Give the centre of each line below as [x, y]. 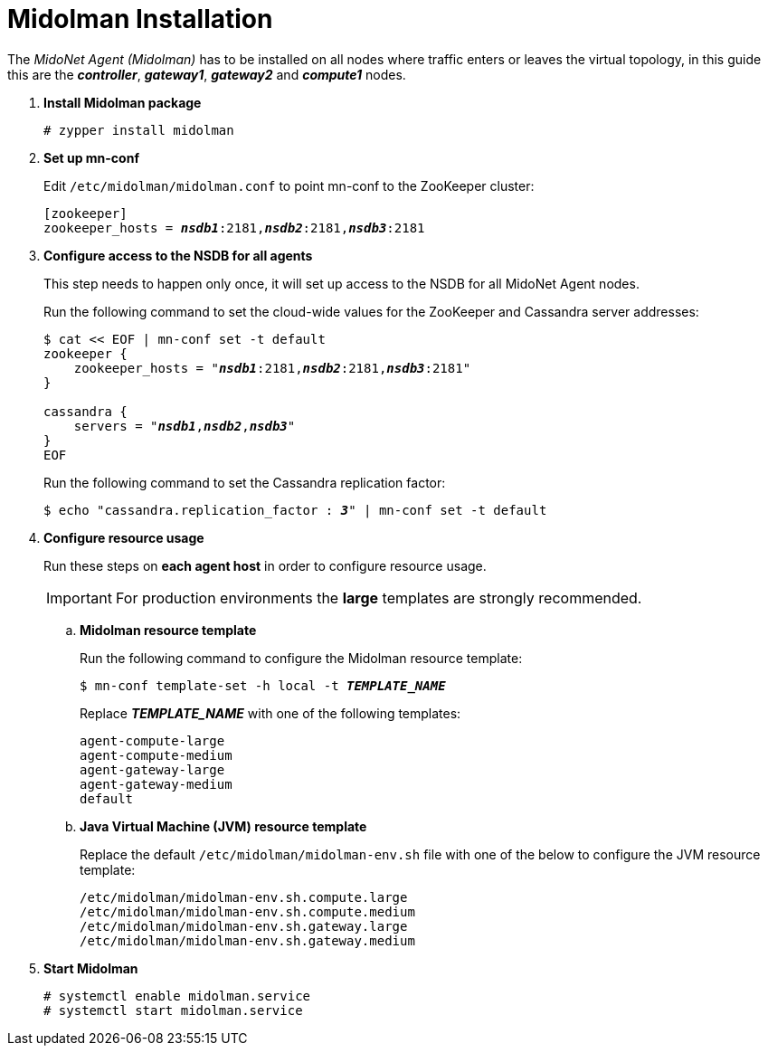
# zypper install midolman [139, 130]
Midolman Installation [140, 19]
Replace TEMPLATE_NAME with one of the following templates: [270, 713]
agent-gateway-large [152, 769]
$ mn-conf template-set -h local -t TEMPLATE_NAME [263, 685]
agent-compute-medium [156, 755]
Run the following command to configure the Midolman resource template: [301, 658]
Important [79, 598]
